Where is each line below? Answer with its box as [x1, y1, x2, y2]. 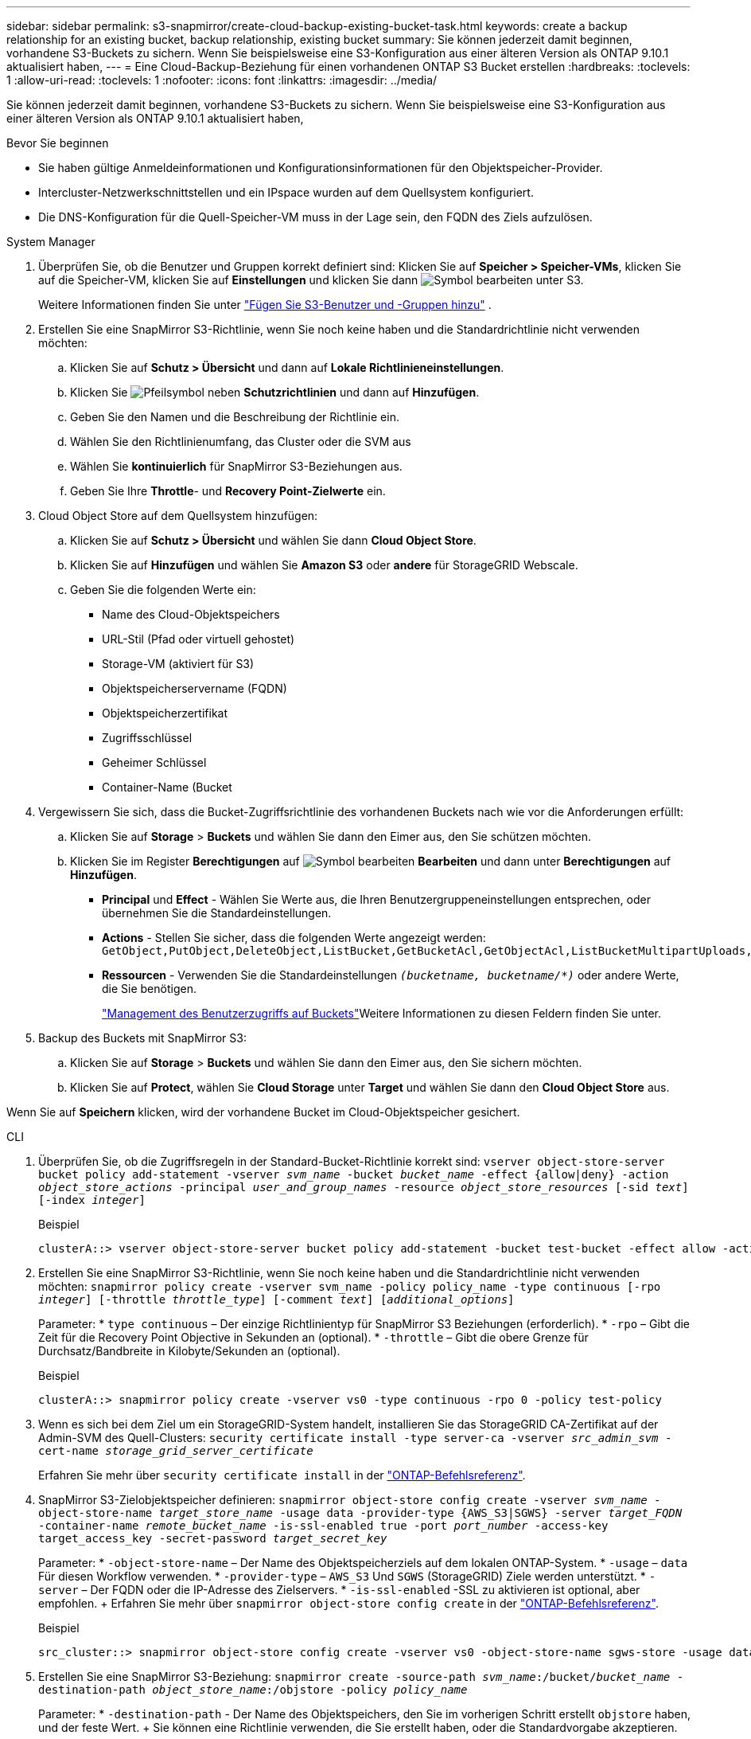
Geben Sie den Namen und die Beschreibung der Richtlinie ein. [70, 410, 399, 424]
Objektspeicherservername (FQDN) [102, 682, 287, 695]
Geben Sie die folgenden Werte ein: [70, 583, 256, 596]
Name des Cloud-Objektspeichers [102, 608, 280, 621]
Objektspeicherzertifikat [102, 706, 228, 720]
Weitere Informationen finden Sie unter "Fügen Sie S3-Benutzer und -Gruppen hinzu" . [38, 298, 492, 311]
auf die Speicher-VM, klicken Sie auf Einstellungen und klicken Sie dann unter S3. [38, 273, 584, 287]
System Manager [6, 235, 95, 248]
